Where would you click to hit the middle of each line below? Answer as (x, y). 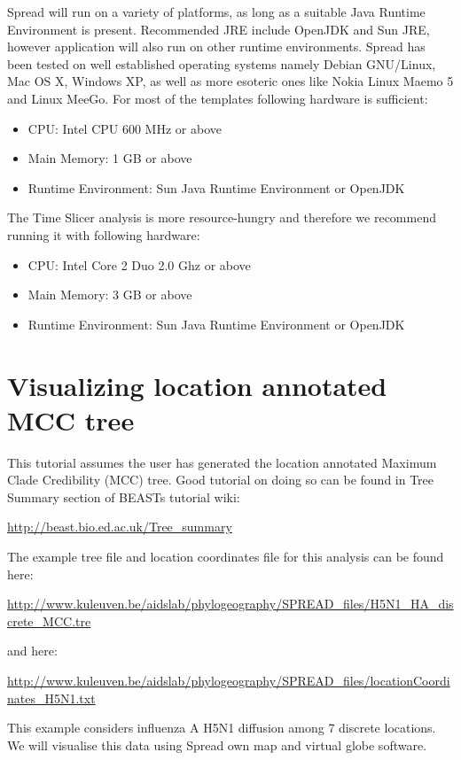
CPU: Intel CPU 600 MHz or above (125, 128)
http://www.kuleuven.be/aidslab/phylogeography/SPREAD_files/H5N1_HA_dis (230, 604)
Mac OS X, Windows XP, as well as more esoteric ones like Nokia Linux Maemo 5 (230, 81)
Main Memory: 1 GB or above (110, 158)
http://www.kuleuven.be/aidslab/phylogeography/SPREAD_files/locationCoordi (229, 680)
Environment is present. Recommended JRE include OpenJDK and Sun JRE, (219, 29)
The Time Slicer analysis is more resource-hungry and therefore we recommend (222, 217)
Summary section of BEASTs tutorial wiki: (124, 496)
